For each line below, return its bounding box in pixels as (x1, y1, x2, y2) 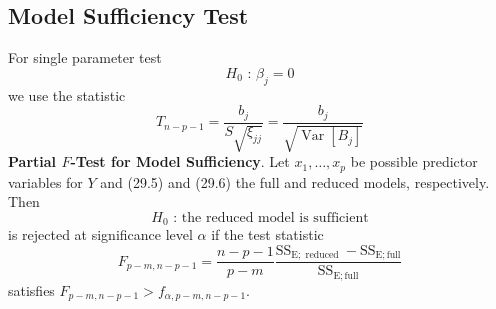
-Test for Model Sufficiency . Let (70, 151, 290, 172)
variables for (8, 171, 83, 192)
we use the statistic (8, 84, 126, 105)
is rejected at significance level (8, 224, 193, 245)
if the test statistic (211, 224, 324, 245)
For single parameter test (8, 47, 162, 68)
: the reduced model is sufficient (173, 210, 369, 225)
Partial (8, 151, 57, 172)
